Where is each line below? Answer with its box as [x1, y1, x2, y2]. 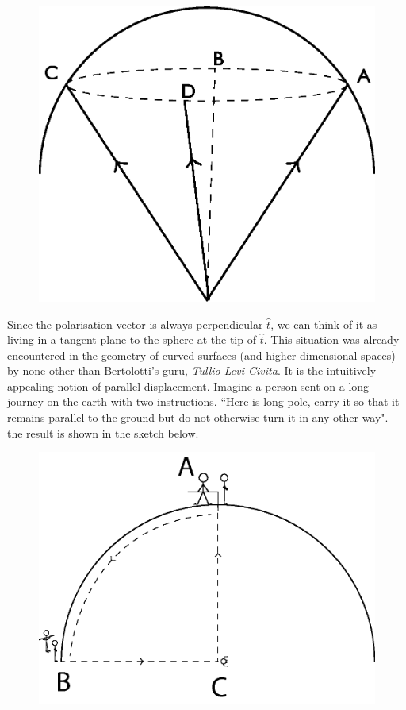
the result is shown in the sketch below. [7, 424, 199, 441]
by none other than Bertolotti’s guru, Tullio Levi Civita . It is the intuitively [7, 362, 377, 379]
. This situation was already [263, 331, 400, 348]
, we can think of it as [270, 315, 377, 332]
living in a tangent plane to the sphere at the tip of [7, 331, 256, 348]
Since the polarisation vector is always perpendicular [7, 315, 263, 332]
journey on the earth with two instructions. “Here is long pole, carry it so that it [7, 393, 400, 410]
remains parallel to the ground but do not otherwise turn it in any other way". [7, 409, 389, 426]
